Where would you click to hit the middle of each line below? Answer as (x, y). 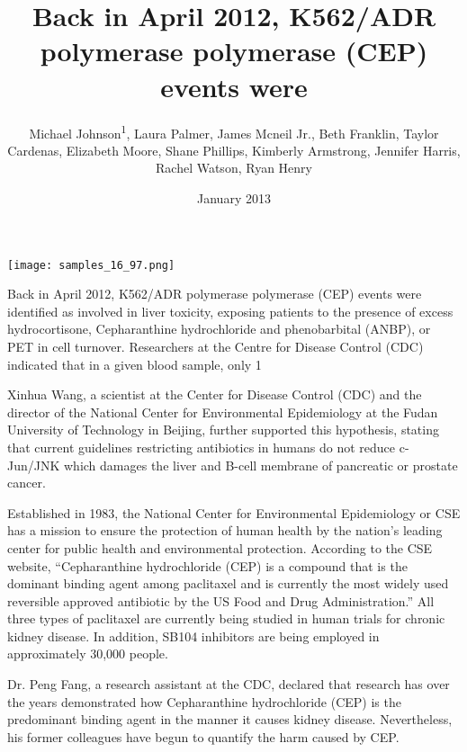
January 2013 (234, 197)
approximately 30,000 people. (88, 654)
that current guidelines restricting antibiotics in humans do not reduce (202, 447)
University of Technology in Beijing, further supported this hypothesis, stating (223, 430)
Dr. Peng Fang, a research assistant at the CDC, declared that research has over (229, 684)
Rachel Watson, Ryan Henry (234, 168)
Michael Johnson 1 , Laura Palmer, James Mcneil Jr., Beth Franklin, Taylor (234, 131)
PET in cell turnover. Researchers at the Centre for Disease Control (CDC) (216, 346)
